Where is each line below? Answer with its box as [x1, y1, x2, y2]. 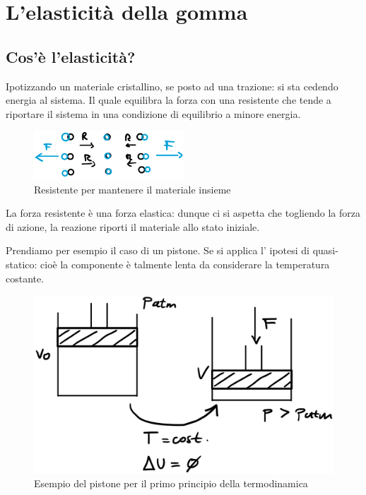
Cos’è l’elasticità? [6, 45, 136, 67]
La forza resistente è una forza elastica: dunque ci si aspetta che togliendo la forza [6, 205, 360, 220]
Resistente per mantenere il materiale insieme [34, 181, 231, 196]
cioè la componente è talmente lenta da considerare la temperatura [40, 256, 330, 271]
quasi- [312, 243, 338, 258]
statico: [6, 256, 37, 271]
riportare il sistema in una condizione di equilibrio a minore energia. [6, 106, 301, 121]
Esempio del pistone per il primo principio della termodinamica [34, 476, 308, 491]
